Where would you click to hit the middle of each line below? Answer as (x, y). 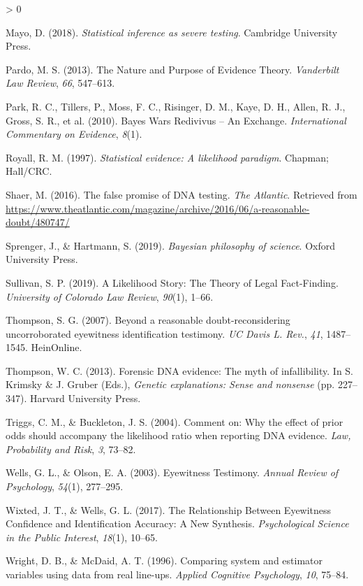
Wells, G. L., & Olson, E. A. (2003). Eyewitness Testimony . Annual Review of (172, 472)
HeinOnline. (57, 347)
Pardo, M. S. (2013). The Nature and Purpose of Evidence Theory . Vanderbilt (172, 69)
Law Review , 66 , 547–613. (60, 83)
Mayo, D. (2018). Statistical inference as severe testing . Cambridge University (172, 32)
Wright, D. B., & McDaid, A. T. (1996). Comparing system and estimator (164, 560)
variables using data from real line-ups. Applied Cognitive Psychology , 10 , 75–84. (177, 574)
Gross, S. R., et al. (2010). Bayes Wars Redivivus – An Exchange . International (176, 120)
